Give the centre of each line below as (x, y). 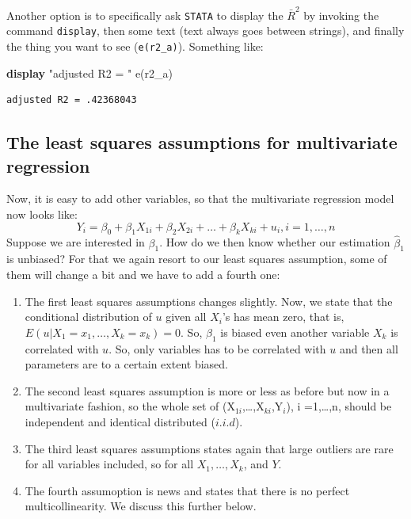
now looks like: (42, 214)
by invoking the (341, 15)
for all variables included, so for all (109, 464)
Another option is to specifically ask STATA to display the (145, 15)
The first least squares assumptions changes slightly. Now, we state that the (209, 301)
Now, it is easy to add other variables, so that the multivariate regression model (200, 198)
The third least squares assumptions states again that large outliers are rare (209, 448)
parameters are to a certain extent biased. (126, 364)
